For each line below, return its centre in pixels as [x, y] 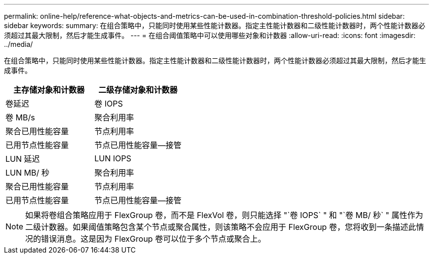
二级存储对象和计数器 [138, 90]
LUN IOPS [113, 158]
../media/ [19, 44]
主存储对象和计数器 [49, 90]
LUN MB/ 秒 [27, 173]
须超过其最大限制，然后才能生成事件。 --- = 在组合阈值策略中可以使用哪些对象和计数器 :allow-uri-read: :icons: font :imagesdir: [210, 35]
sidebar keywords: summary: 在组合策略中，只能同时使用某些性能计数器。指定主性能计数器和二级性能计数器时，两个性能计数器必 [215, 25]
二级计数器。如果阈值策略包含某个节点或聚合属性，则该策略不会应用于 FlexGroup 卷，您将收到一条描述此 [221, 227]
